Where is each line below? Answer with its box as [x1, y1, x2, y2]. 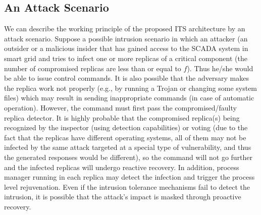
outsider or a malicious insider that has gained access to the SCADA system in [4, 43, 248, 53]
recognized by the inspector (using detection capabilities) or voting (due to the [4, 122, 248, 133]
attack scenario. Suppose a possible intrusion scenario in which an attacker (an [4, 33, 248, 43]
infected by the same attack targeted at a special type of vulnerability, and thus [4, 142, 251, 152]
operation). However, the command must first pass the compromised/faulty [4, 102, 237, 113]
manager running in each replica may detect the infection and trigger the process [4, 172, 255, 182]
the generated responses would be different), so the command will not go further [4, 151, 253, 162]
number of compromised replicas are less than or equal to [4, 63, 181, 73]
